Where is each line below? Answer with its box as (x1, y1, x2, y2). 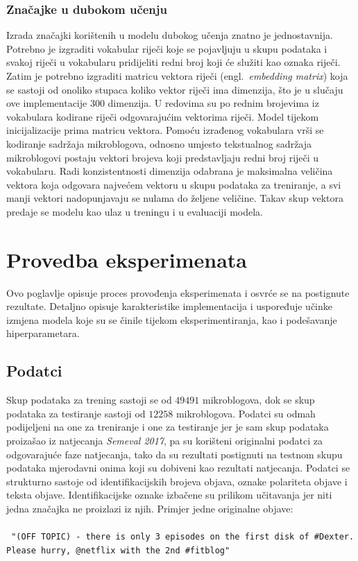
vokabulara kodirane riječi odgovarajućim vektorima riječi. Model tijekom (6, 109, 319, 123)
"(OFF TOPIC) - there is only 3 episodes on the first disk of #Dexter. (11, 532, 355, 542)
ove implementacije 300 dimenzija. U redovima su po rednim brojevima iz (6, 96, 319, 110)
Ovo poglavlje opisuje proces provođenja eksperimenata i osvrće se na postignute (6, 285, 350, 300)
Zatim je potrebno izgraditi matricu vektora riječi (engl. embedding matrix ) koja (6, 69, 348, 83)
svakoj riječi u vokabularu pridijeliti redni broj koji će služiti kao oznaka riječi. (6, 55, 341, 69)
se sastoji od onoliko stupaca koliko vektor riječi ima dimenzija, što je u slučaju (6, 82, 343, 96)
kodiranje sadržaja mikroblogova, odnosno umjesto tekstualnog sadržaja (6, 136, 312, 150)
